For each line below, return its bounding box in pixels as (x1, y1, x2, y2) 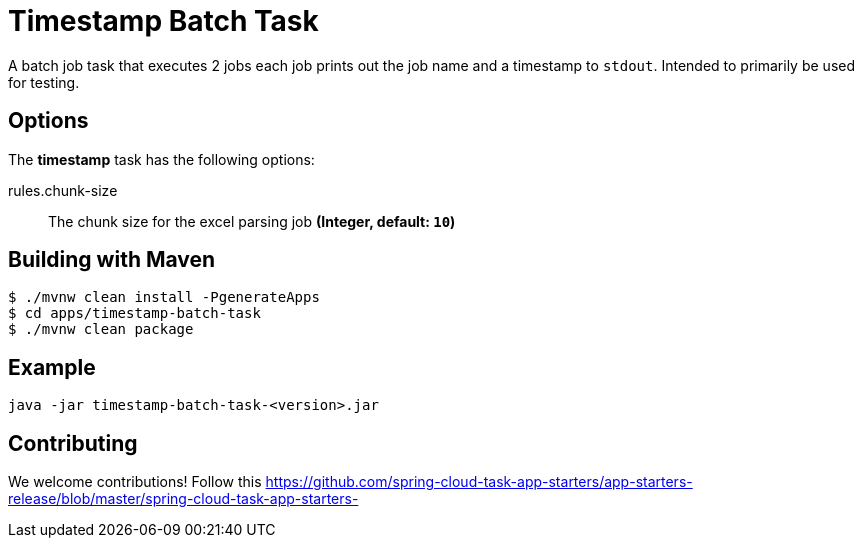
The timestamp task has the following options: (8, 150, 315, 168)
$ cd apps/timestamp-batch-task (8, 305, 261, 322)
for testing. (8, 73, 80, 91)
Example (8, 354, 96, 380)
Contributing (8, 430, 138, 456)
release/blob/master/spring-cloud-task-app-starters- (8, 490, 359, 508)
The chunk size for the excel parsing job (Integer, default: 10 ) (48, 212, 456, 230)
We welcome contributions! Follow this (8, 473, 262, 491)
